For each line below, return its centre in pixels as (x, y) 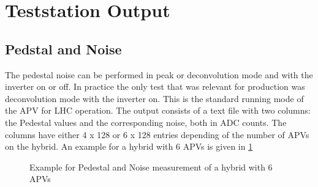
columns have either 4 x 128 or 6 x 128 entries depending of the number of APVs (157, 134)
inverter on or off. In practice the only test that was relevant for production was (155, 86)
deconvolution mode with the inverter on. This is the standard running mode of (154, 98)
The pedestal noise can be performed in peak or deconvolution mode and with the (159, 74)
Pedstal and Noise (63, 49)
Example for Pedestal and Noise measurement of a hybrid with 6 (151, 167)
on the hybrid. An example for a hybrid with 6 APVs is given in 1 (129, 146)
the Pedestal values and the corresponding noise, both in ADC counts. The (146, 122)
